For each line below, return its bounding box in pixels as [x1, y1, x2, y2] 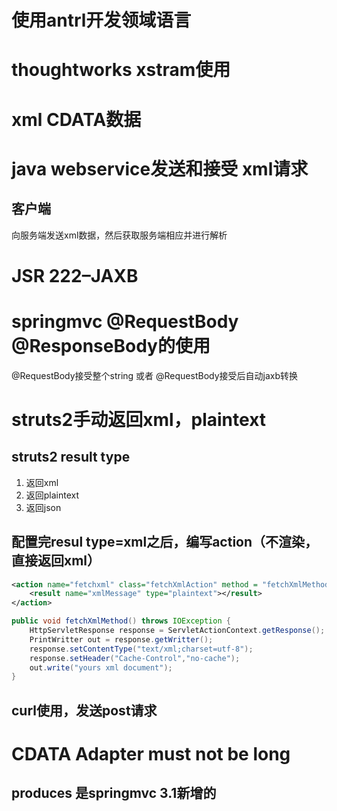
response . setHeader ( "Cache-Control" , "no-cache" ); [29, 653, 241, 663]
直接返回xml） [11, 552, 101, 570]
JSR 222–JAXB [11, 264, 139, 287]
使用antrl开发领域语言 [11, 9, 192, 32]
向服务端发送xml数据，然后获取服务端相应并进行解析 [11, 229, 228, 241]
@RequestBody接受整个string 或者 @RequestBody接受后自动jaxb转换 [11, 369, 299, 381]
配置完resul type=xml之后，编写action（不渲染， [11, 534, 319, 551]
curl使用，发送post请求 [11, 702, 158, 719]
